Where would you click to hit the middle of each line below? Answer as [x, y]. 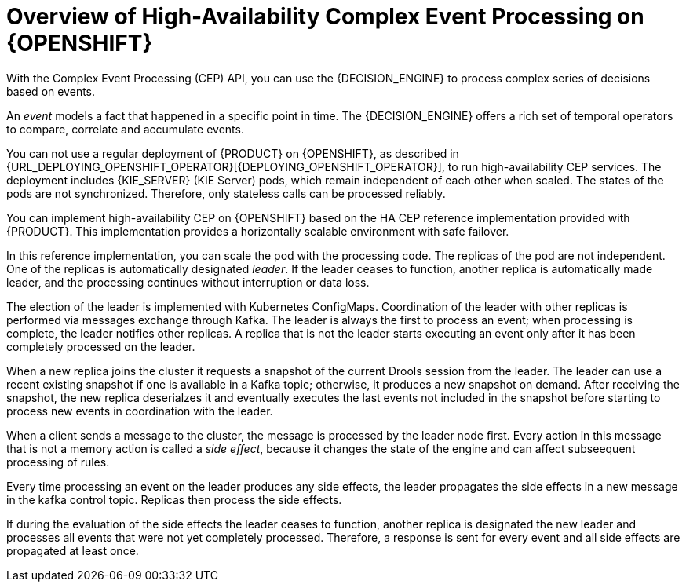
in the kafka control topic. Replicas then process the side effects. [174, 499]
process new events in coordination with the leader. [140, 411]
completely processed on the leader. [101, 346]
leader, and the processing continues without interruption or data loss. [188, 282]
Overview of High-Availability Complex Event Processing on [325, 16]
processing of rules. [58, 462]
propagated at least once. [73, 550]
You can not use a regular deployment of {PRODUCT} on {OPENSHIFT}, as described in [233, 153]
